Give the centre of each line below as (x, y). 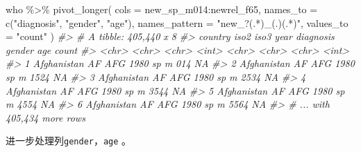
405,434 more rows (45, 117)
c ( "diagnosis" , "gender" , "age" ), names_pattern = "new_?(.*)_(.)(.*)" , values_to (177, 22)
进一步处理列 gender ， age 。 (69, 141)
